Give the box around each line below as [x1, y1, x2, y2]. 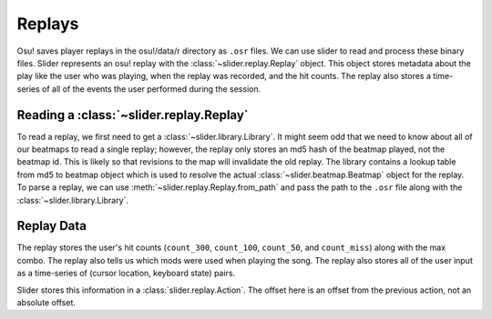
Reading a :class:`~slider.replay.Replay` [16, 107, 249, 123]
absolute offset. [16, 297, 77, 308]
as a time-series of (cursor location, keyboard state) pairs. [16, 268, 236, 279]
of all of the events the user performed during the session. [41, 83, 261, 95]
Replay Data [16, 218, 87, 234]
